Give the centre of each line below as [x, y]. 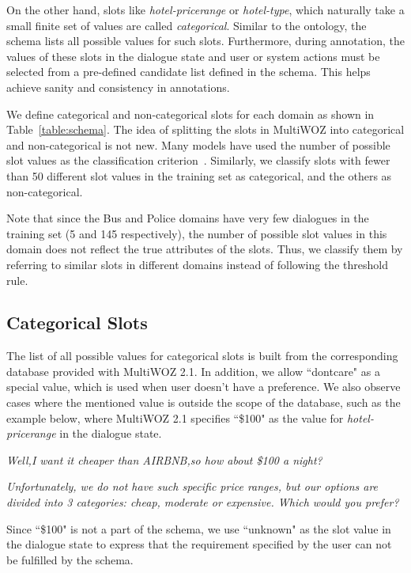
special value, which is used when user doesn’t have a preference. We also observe [204, 387]
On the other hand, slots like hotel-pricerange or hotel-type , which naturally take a [205, 9]
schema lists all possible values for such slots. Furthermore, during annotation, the [205, 41]
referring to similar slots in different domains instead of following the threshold [197, 264]
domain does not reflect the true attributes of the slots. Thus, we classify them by [205, 249]
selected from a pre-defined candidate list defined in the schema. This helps [189, 72]
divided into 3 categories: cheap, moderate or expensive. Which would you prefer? [203, 502]
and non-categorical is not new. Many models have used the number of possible [198, 144]
